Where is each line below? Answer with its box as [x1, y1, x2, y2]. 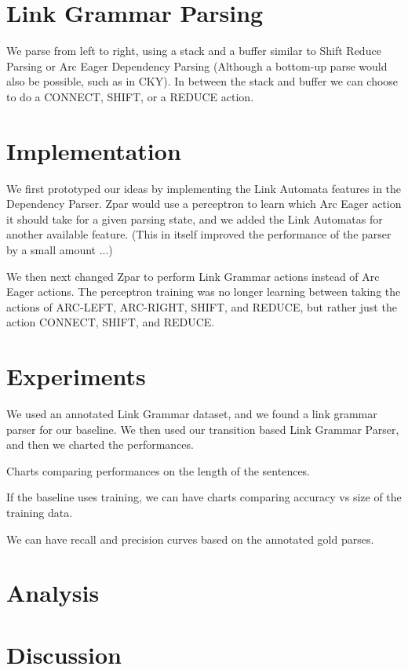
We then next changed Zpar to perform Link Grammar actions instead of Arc [6, 268, 380, 284]
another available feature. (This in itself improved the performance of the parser [6, 226, 392, 242]
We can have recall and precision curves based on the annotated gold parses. [6, 530, 374, 547]
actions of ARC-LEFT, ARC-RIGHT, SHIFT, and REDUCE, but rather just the [6, 298, 397, 315]
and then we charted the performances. [6, 436, 194, 453]
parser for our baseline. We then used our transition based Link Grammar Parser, [6, 421, 399, 437]
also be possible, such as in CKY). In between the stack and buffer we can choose [6, 73, 399, 89]
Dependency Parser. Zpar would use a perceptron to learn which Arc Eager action [6, 195, 402, 212]
